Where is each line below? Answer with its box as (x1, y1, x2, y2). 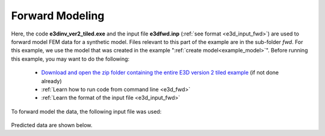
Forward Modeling (11, 9, 105, 22)
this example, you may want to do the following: (11, 55, 129, 63)
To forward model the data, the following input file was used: (11, 108, 162, 115)
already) (41, 77, 63, 84)
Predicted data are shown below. (11, 122, 93, 129)
